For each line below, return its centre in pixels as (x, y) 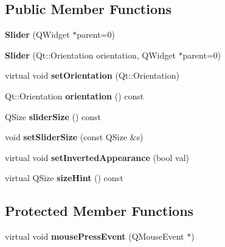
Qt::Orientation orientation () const (74, 95)
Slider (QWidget (37, 34)
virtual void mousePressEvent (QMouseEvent (95, 236)
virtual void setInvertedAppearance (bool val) (97, 157)
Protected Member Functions (99, 211)
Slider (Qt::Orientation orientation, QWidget (90, 55)
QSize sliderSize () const (53, 116)
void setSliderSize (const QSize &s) (74, 137)
